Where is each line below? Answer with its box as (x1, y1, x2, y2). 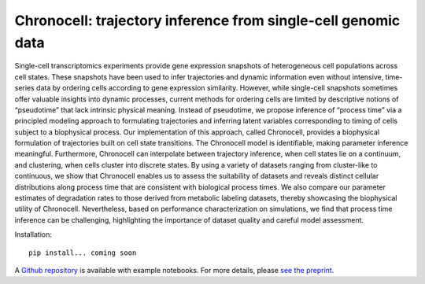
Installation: (14, 230, 53, 239)
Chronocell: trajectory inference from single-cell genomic (14, 12, 401, 29)
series (14, 83, 35, 93)
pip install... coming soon (28, 248, 137, 257)
